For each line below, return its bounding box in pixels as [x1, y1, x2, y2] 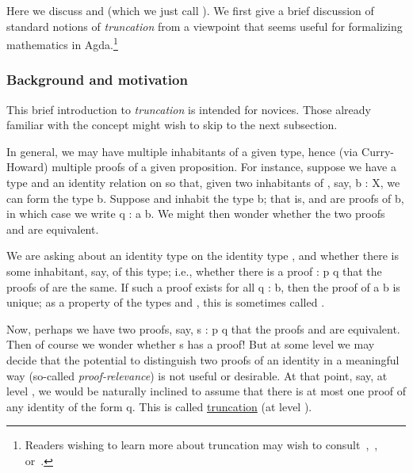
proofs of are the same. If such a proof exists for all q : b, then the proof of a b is [6, 278, 400, 295]
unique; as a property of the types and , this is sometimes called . [6, 294, 325, 311]
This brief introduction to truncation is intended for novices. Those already [6, 101, 371, 117]
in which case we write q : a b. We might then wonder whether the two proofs [6, 205, 385, 222]
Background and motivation [6, 70, 188, 90]
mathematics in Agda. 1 [6, 34, 118, 52]
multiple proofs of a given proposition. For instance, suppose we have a [52, 158, 396, 175]
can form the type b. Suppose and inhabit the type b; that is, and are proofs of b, [6, 189, 404, 206]
